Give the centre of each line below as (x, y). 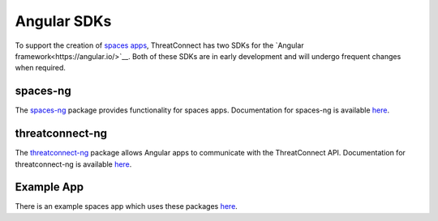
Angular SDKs (63, 21)
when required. (41, 68)
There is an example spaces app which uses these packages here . (127, 206)
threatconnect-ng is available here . (73, 164)
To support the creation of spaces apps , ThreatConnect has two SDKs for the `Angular (159, 45)
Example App (49, 187)
